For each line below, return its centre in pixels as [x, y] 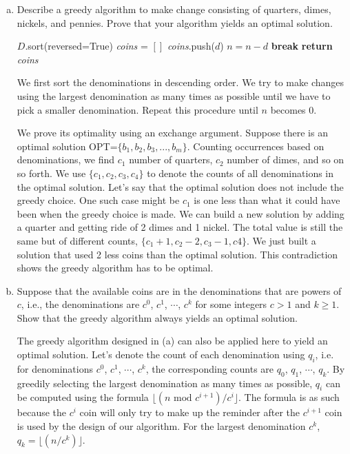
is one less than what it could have [267, 200]
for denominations [55, 368]
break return [302, 46]
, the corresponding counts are [210, 368]
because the [42, 412]
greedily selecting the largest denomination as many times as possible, [165, 383]
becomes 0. [294, 109]
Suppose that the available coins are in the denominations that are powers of [179, 290]
